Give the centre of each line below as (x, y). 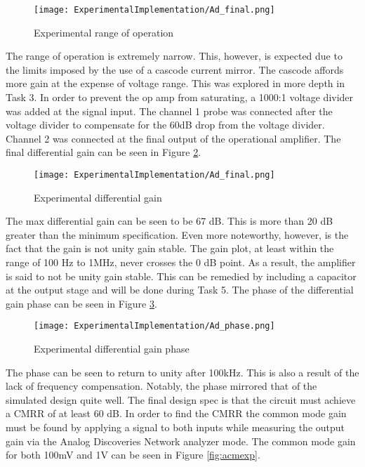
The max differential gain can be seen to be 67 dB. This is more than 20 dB (170, 221)
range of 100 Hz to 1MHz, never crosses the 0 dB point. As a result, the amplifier (181, 262)
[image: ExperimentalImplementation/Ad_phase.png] (154, 326)
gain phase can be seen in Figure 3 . (81, 303)
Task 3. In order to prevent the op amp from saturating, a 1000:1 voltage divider (180, 97)
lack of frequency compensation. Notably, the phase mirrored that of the (161, 386)
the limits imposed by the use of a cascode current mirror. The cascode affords (175, 69)
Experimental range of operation (104, 32)
